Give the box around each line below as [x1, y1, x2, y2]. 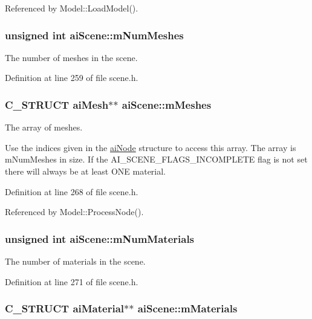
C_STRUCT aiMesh [5, 97, 109, 112]
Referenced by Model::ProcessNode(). [5, 205, 144, 218]
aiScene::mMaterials [137, 301, 238, 316]
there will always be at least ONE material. [5, 165, 166, 177]
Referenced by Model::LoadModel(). [5, 2, 138, 14]
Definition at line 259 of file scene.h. [5, 71, 138, 84]
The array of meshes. [5, 121, 83, 134]
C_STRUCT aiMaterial [5, 301, 125, 316]
